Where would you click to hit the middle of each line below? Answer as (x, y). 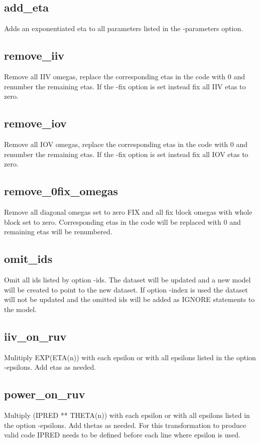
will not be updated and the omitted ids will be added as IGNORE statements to (129, 299)
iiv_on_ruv (35, 336)
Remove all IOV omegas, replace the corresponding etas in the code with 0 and (126, 144)
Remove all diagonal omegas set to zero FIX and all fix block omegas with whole (128, 211)
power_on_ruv (45, 394)
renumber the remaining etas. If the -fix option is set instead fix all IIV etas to (125, 86)
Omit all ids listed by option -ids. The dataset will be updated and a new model (127, 279)
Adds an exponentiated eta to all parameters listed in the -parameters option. (124, 28)
